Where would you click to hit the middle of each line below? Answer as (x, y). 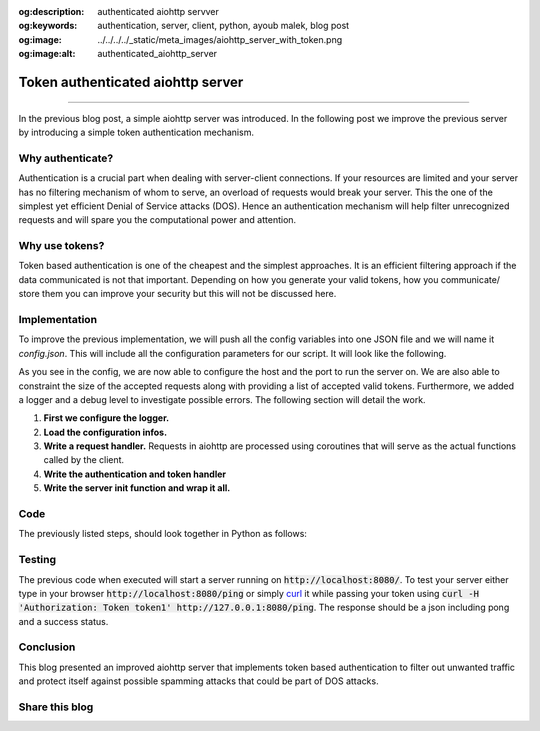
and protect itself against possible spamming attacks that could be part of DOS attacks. (198, 681)
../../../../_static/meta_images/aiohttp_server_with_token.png (220, 39)
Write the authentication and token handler (135, 474)
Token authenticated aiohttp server (131, 81)
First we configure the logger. (106, 418)
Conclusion (47, 647)
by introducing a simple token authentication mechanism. (136, 132)
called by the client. (84, 460)
